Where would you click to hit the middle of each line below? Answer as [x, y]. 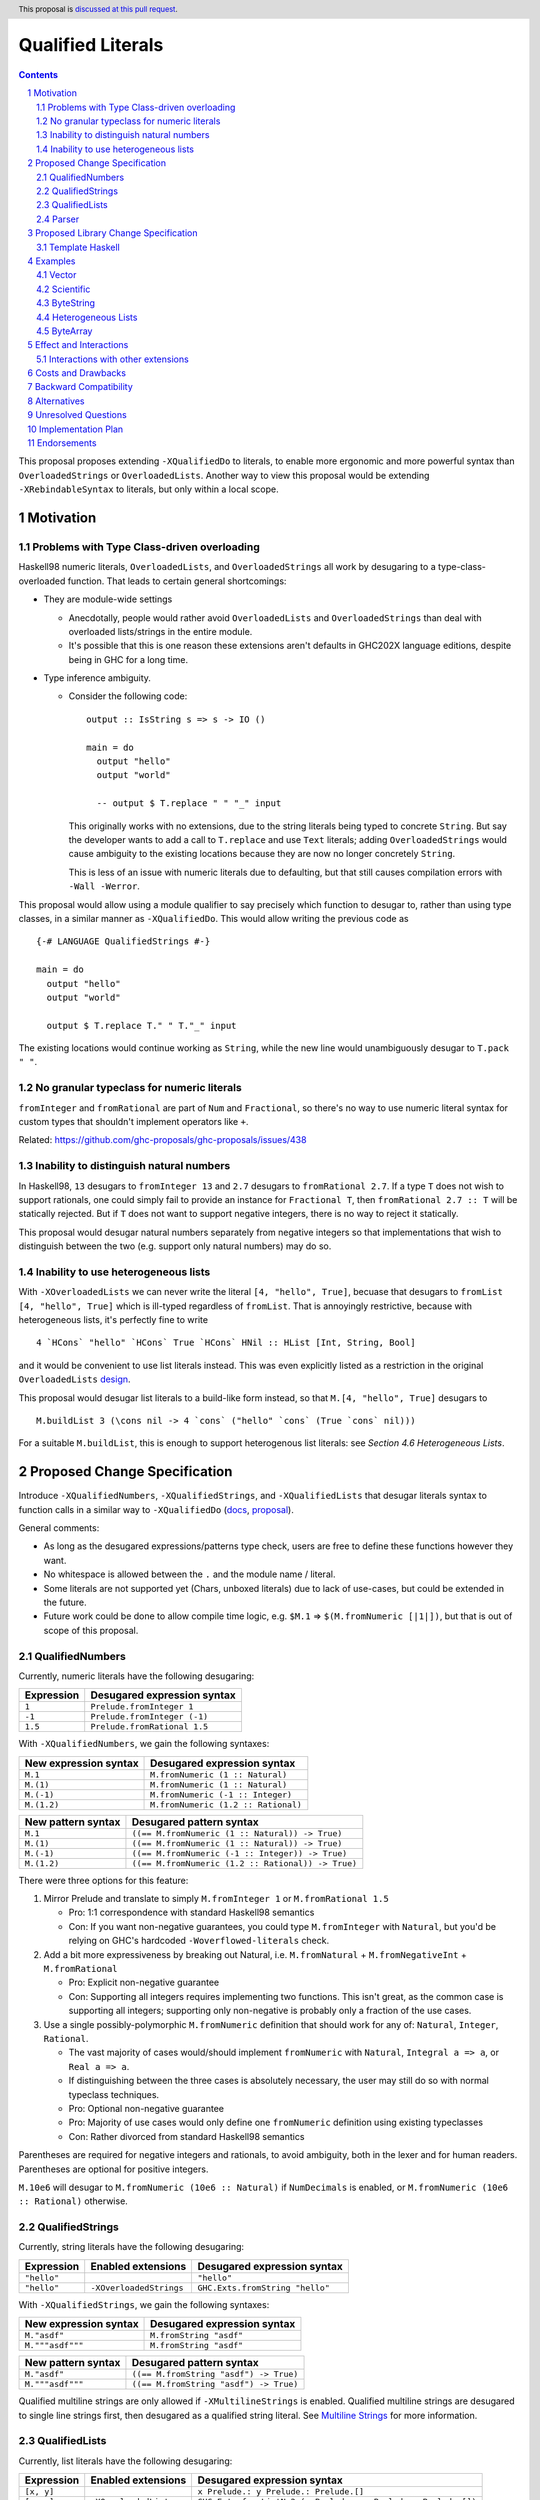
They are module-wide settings [108, 599]
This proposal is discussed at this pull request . [98, 9]
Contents [38, 74]
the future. [65, 1602]
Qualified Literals [91, 45]
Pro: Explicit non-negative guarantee [144, 1982]
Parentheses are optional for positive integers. [113, 2169]
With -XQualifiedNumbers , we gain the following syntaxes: [144, 1744]
